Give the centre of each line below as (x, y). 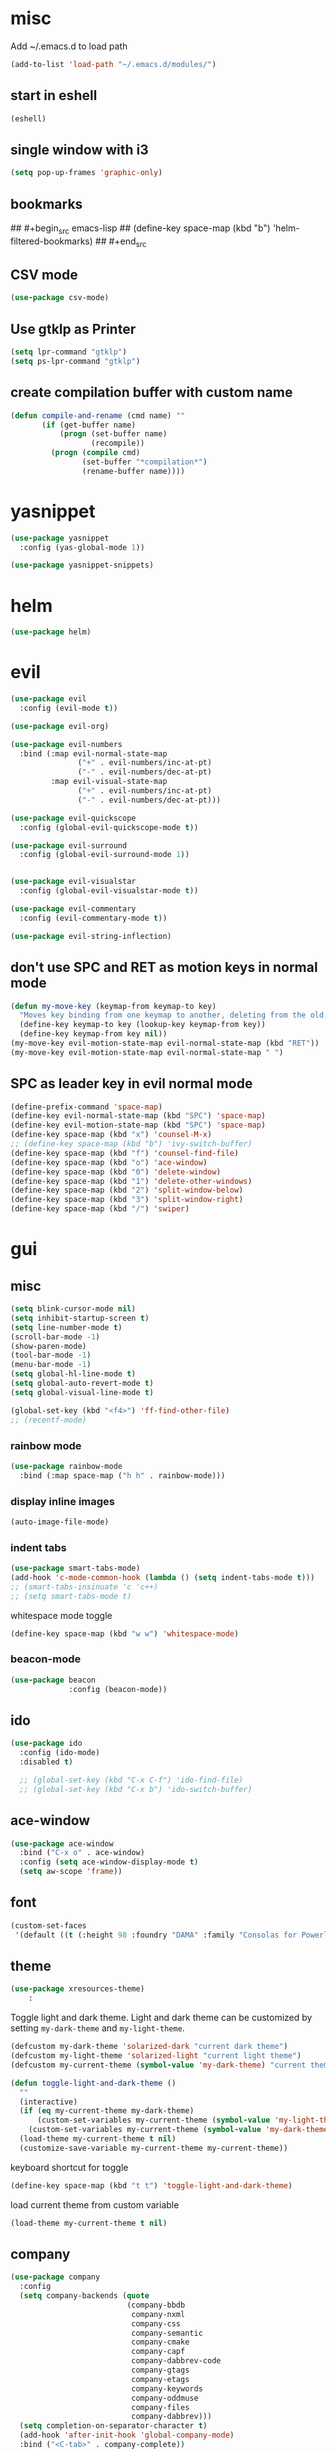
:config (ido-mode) (60, 1753)
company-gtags (160, 2370)
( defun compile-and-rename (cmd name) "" (98, 415)
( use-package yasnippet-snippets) (82, 565)
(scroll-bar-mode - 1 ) (55, 1337)
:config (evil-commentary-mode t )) (93, 918)
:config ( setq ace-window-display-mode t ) (109, 1862)
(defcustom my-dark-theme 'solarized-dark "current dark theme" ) (149, 2047)
